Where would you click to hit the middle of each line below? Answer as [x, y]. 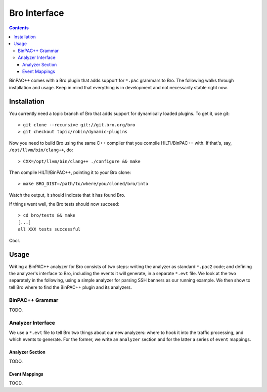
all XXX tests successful [49, 229]
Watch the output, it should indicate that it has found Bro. [67, 195]
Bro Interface [37, 13]
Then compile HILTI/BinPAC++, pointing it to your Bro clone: [70, 172]
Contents [19, 28]
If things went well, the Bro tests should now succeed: [64, 204]
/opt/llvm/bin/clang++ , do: [41, 150]
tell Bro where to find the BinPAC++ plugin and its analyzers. [70, 287]
